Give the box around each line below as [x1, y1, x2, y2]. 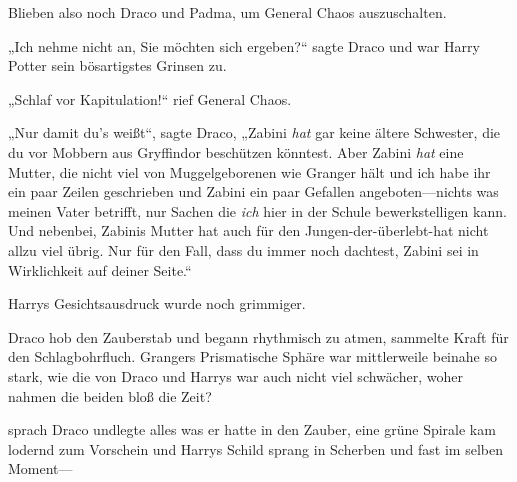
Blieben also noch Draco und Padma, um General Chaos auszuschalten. [8, 2, 447, 22]
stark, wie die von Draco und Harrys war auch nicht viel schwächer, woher [8, 365, 463, 386]
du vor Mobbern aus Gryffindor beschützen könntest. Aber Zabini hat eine [8, 141, 464, 162]
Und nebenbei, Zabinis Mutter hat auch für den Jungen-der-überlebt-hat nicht [8, 220, 489, 241]
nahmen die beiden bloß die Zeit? [8, 385, 212, 406]
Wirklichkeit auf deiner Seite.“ [8, 259, 192, 280]
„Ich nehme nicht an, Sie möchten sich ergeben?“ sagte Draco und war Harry [8, 35, 480, 56]
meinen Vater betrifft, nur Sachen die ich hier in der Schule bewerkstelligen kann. [8, 200, 507, 221]
